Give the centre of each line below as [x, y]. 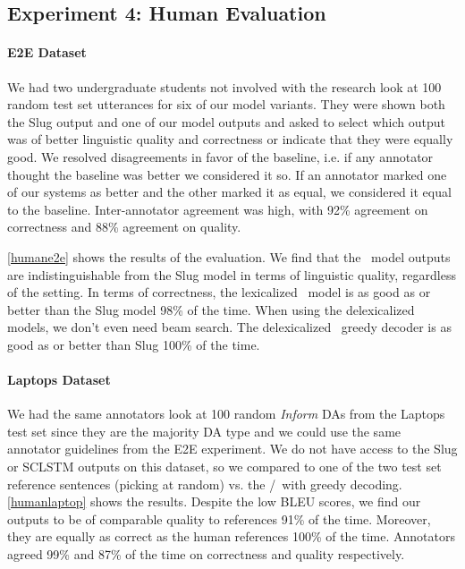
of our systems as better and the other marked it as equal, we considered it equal [229, 192]
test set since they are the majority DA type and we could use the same [204, 431]
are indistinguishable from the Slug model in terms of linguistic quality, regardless [232, 274]
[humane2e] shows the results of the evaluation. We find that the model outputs [229, 256]
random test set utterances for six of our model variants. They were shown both [226, 104]
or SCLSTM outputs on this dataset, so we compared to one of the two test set [224, 467]
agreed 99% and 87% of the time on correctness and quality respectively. [206, 554]
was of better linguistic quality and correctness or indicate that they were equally [230, 139]
